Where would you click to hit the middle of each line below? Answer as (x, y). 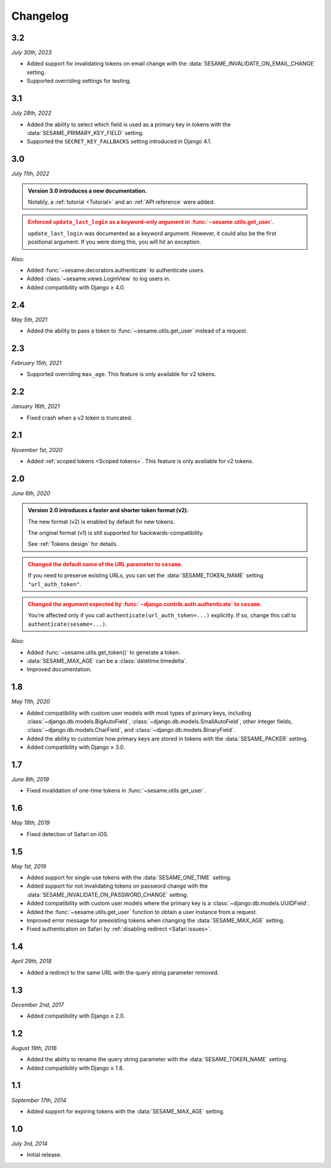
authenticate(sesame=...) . (67, 624)
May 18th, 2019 (31, 823)
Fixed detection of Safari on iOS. (68, 834)
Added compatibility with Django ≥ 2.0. (76, 1016)
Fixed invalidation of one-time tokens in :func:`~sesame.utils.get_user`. (116, 791)
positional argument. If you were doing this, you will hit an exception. (115, 242)
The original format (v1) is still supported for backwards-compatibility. (116, 533)
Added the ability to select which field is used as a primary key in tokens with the (129, 124)
